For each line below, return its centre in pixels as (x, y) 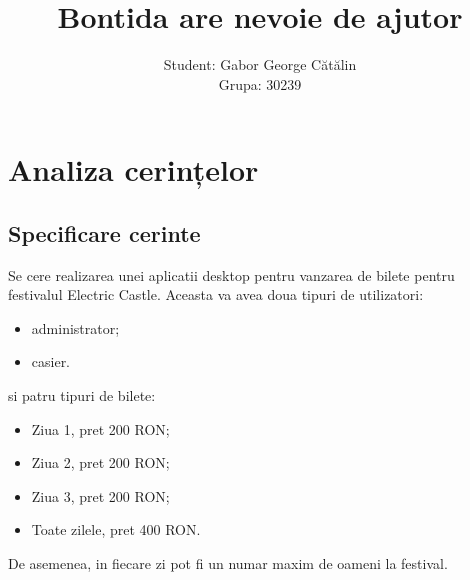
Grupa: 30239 (260, 83)
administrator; (75, 327)
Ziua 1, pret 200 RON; (100, 428)
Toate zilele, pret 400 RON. (116, 529)
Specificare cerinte (104, 232)
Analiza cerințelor (133, 169)
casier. (51, 361)
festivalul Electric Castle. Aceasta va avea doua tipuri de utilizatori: (216, 294)
